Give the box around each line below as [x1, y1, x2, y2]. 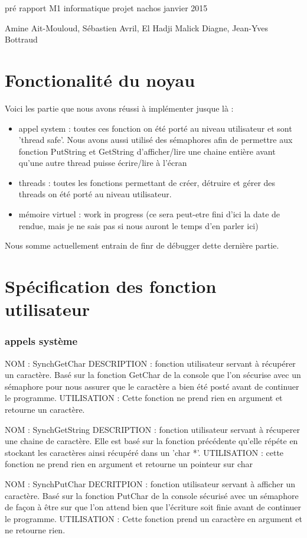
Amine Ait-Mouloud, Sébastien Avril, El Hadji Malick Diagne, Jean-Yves [5, 21, 269, 34]
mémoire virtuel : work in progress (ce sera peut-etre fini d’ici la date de [18, 208, 280, 220]
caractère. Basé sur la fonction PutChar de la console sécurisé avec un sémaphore [5, 489, 299, 501]
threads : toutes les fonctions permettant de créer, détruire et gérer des [18, 176, 276, 188]
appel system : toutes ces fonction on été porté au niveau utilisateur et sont [18, 122, 292, 134]
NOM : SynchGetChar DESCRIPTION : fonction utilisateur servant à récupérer [5, 357, 296, 369]
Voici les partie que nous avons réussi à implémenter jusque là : [5, 102, 234, 114]
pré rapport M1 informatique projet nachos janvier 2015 [5, 2, 208, 14]
